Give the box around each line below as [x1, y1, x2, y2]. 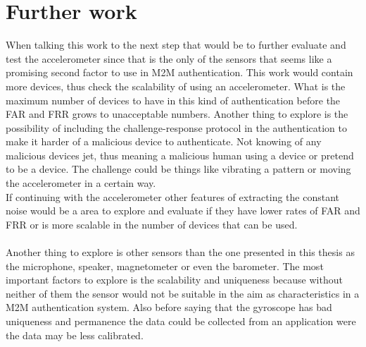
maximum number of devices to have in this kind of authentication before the [6, 92, 341, 107]
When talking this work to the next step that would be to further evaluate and [6, 37, 346, 52]
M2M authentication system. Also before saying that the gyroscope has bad [6, 300, 332, 315]
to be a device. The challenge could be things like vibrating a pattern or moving [6, 162, 351, 176]
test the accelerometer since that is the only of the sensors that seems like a [6, 51, 332, 66]
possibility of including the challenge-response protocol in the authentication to [6, 120, 347, 135]
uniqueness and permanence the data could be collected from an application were [6, 314, 356, 328]
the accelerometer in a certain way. [6, 176, 156, 190]
